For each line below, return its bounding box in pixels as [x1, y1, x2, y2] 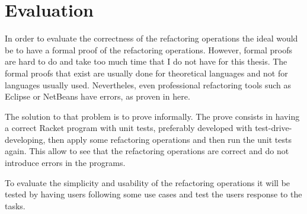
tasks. [5, 199, 25, 212]
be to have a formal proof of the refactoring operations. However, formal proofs [5, 43, 293, 56]
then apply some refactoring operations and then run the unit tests [48, 133, 292, 145]
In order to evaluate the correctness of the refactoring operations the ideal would [5, 32, 298, 44]
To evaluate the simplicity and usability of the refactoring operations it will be [5, 176, 290, 189]
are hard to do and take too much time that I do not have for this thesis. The [5, 55, 287, 68]
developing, [5, 133, 46, 145]
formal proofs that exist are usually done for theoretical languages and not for [5, 66, 288, 79]
